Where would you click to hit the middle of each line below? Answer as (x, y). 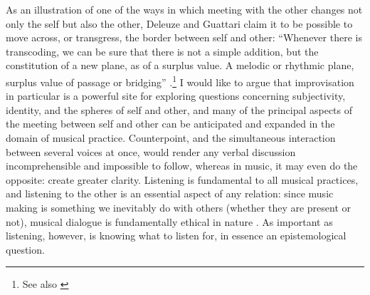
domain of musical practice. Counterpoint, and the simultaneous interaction (171, 138)
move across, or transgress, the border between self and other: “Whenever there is (184, 37)
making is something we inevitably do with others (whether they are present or (179, 207)
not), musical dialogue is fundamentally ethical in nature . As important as (169, 221)
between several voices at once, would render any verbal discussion (151, 151)
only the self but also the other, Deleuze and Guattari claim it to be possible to (179, 23)
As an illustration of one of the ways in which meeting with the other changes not (184, 9)
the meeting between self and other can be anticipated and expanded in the (170, 124)
